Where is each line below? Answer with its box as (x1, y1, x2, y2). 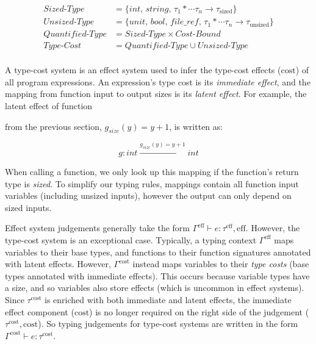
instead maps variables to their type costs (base (132, 257, 309, 270)
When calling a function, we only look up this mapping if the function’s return (5, 165, 299, 178)
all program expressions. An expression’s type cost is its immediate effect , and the (5, 75, 311, 88)
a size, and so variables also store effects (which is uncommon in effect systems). (5, 281, 304, 294)
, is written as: (169, 120, 223, 132)
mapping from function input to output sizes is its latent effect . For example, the (5, 87, 307, 100)
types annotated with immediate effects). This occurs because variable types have (5, 269, 310, 282)
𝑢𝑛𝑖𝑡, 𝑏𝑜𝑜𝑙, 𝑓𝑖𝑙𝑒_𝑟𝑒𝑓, (129, 18, 201, 27)
